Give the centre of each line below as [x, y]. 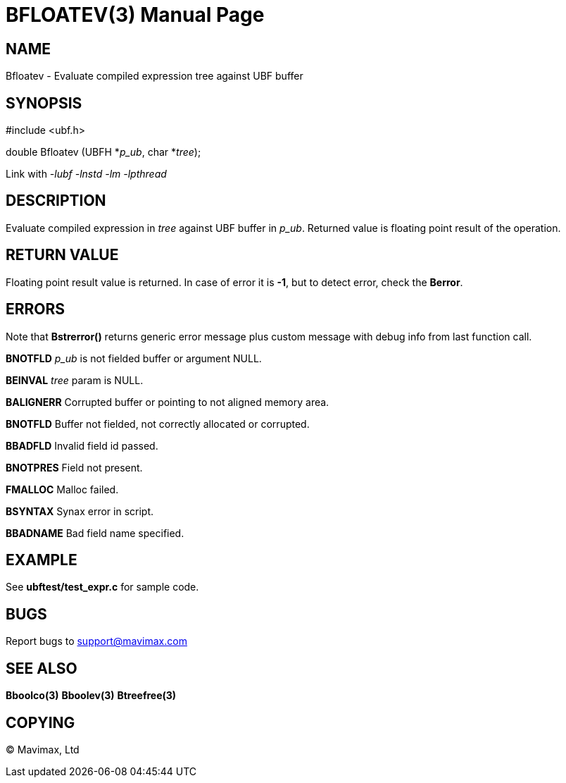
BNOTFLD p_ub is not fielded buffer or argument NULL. [134, 358]
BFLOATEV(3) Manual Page [135, 15]
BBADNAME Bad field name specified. [95, 533]
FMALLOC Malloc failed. [62, 489]
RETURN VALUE [62, 255]
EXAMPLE [42, 560]
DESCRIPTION [56, 201]
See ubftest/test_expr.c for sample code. [102, 587]
